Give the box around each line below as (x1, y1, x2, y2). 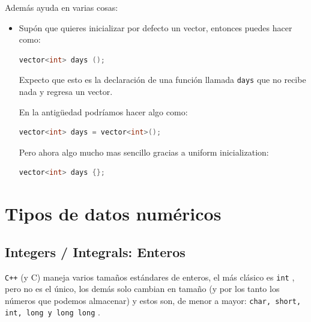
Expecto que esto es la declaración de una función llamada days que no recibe (19, 73, 306, 86)
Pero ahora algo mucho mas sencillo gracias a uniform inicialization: (19, 145, 269, 158)
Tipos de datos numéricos (5, 201, 222, 226)
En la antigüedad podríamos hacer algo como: (19, 105, 188, 118)
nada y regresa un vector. (19, 85, 113, 98)
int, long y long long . (5, 306, 100, 318)
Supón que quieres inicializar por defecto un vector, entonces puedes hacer (19, 21, 292, 34)
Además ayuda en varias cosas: (5, 1, 118, 13)
